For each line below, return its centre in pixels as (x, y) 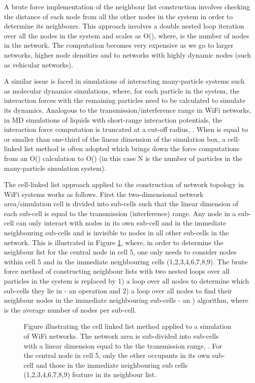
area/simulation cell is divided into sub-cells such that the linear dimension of (121, 204)
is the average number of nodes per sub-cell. (70, 309)
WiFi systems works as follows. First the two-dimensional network (104, 194)
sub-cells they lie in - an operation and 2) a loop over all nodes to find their (118, 290)
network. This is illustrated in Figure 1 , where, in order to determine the (114, 242)
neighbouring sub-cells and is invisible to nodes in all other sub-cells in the (116, 233)
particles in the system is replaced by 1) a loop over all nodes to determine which (127, 281)
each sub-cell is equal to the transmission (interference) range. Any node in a (120, 213)
